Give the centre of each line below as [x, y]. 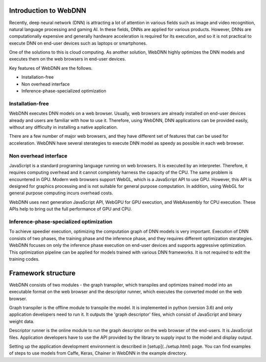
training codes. [24, 259]
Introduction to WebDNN [48, 11]
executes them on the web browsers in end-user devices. [67, 59]
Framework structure [42, 273]
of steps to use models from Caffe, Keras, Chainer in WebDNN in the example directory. [98, 353]
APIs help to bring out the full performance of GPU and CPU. [70, 209]
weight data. [22, 321]
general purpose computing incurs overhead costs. [61, 193]
